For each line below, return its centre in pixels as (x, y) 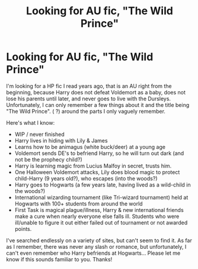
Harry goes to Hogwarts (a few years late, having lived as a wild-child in (103, 185)
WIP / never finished (39, 134)
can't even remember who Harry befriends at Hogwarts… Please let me (93, 253)
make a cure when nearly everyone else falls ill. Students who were (97, 216)
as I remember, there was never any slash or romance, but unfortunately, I (96, 246)
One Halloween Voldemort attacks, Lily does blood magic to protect (97, 172)
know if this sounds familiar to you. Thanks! (59, 259)
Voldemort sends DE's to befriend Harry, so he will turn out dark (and (99, 153)
